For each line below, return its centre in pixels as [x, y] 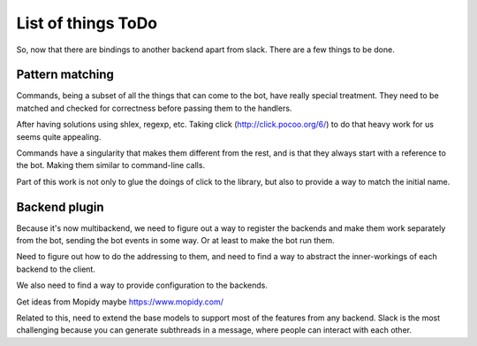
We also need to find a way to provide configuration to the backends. [142, 285]
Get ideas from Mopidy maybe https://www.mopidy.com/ [120, 302]
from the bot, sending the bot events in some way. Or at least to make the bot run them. [175, 241]
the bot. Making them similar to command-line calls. [111, 165]
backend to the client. [56, 269]
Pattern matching [65, 75]
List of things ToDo [87, 23]
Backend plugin [60, 207]
